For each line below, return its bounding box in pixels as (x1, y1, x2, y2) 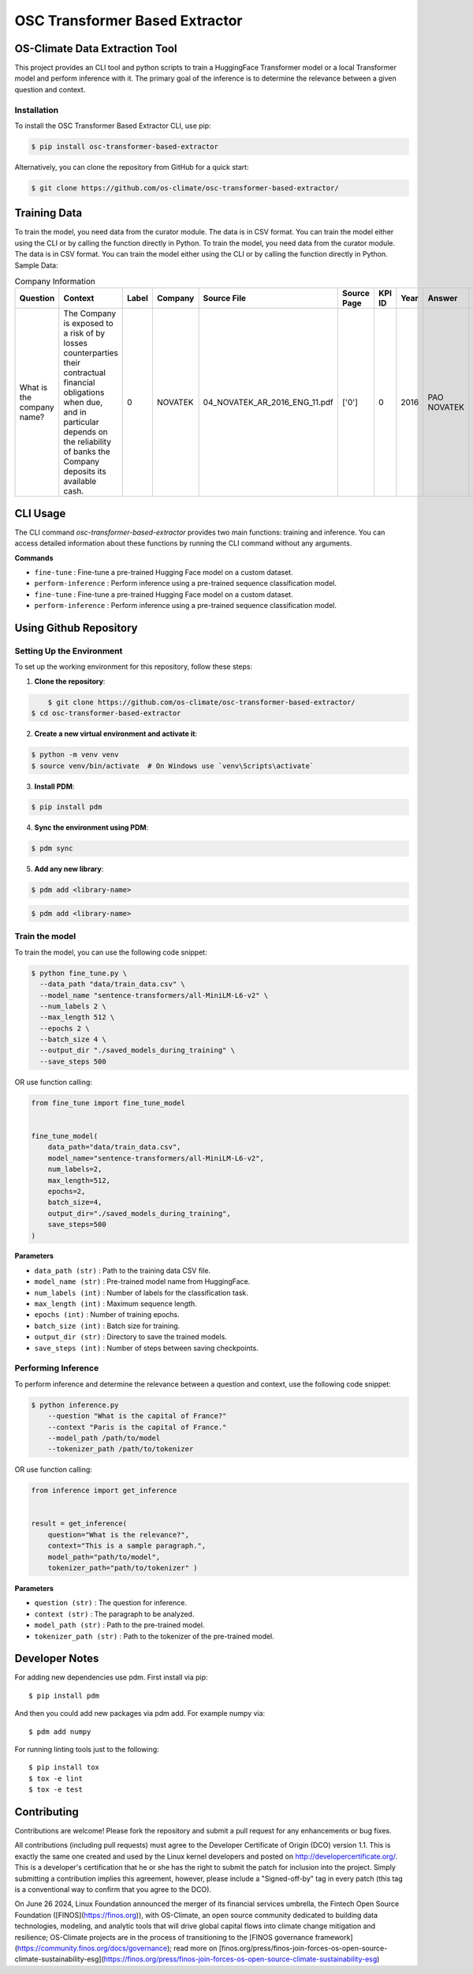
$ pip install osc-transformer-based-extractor (31, 142, 218, 151)
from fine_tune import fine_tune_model (31, 1098, 185, 1107)
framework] (315, 1932, 354, 1942)
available (63, 476, 97, 487)
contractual (63, 367, 106, 378)
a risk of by (63, 328, 106, 339)
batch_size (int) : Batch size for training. (34, 1321, 181, 1330)
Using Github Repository (14, 621, 138, 635)
